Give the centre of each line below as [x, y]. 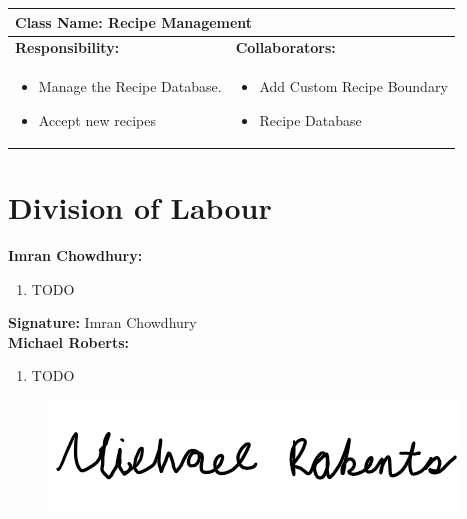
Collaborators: [285, 47]
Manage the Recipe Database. [130, 86]
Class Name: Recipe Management [134, 21]
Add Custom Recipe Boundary [353, 86]
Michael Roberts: [69, 341]
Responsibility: [67, 47]
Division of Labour [140, 207]
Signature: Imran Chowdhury [102, 322]
